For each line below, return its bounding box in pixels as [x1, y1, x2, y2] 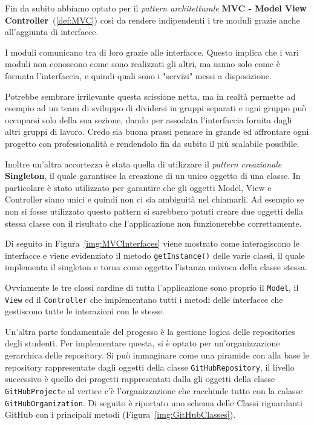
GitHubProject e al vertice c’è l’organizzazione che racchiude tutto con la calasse [5, 384, 303, 397]
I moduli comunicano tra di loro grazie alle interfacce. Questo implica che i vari [5, 45, 299, 58]
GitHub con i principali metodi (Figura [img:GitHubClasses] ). [5, 408, 236, 421]
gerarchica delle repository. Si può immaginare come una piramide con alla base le [5, 349, 309, 362]
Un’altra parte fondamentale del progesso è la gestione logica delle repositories [5, 325, 295, 337]
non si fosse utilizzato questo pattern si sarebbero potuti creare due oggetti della [5, 204, 303, 217]
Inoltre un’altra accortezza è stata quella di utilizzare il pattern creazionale [5, 157, 282, 170]
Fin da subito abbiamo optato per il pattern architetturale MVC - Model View [5, 2, 307, 14]
